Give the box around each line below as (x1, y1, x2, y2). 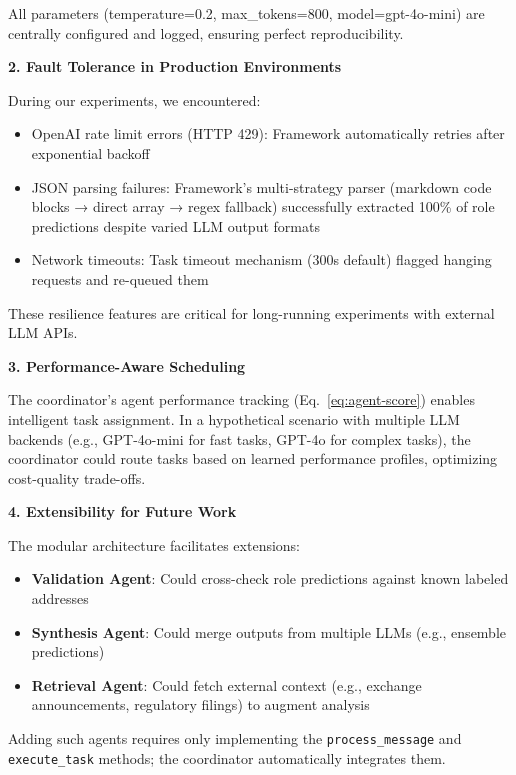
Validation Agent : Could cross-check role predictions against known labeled (31, 568, 509, 589)
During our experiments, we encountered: (8, 89, 261, 110)
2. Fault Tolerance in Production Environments (8, 56, 342, 77)
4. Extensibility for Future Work (8, 501, 237, 522)
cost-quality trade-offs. (8, 467, 146, 488)
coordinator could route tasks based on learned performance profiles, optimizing (8, 448, 498, 469)
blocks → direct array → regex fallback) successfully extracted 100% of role (31, 196, 495, 217)
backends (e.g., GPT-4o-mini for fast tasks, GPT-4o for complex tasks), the (8, 428, 471, 449)
